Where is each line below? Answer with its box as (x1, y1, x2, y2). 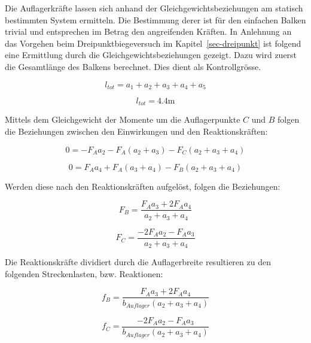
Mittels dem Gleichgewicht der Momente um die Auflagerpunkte (5, 113, 240, 126)
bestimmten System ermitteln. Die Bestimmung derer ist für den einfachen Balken (5, 13, 306, 26)
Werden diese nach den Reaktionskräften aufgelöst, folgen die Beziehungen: (5, 180, 280, 192)
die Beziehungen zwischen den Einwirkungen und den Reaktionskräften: (5, 125, 268, 138)
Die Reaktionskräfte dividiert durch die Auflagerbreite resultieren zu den (5, 256, 271, 268)
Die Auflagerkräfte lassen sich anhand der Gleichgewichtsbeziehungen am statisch (5, 2, 303, 14)
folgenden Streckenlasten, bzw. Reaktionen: (5, 267, 163, 280)
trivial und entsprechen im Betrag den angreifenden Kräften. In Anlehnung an (5, 25, 292, 38)
